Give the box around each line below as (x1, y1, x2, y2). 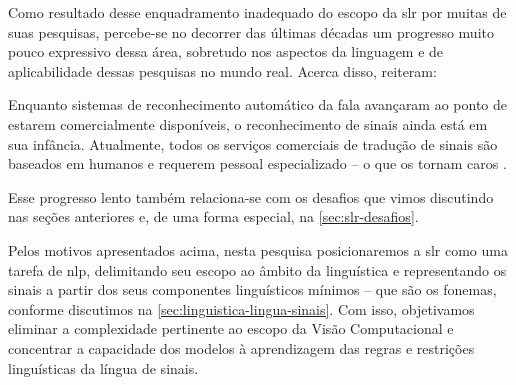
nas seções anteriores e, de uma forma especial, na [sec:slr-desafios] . (8, 206, 419, 227)
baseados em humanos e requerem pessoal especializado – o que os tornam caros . (8, 153, 507, 174)
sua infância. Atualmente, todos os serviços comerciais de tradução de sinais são (8, 133, 498, 154)
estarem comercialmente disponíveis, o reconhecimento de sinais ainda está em (8, 113, 488, 134)
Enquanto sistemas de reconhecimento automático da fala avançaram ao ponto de (8, 94, 508, 115)
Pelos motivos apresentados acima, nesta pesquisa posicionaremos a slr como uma (8, 239, 508, 260)
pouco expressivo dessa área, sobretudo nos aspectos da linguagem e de (8, 41, 444, 62)
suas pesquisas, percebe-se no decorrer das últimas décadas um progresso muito (8, 21, 494, 42)
